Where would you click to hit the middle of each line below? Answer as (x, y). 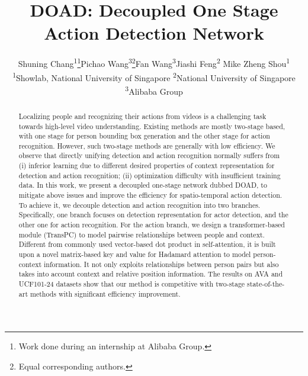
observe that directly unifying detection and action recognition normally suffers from (149, 155)
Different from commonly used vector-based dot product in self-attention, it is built (147, 244)
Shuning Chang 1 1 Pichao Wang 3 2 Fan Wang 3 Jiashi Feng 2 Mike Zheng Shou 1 (154, 62)
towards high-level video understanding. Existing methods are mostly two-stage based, (152, 126)
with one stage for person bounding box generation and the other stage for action (144, 136)
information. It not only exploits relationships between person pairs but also (161, 264)
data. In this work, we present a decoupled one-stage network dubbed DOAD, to (143, 185)
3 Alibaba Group (154, 90)
